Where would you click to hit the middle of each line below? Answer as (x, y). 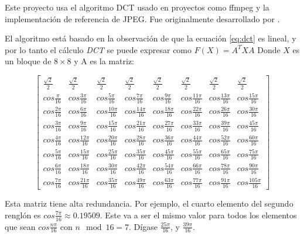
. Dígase (143, 226)
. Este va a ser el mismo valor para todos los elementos (198, 215)
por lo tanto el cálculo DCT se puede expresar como (98, 49)
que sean (20, 226)
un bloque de (28, 61)
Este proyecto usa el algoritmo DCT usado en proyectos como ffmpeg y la (137, 7)
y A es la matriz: (104, 61)
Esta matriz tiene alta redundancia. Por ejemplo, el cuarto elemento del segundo (149, 203)
